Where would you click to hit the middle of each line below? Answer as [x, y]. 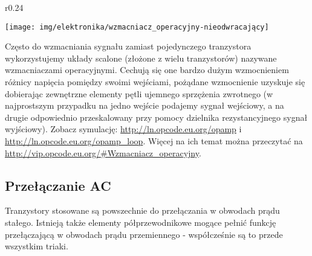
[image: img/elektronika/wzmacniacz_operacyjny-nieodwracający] [137, 27]
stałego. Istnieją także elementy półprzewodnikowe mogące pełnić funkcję [141, 222]
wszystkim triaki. [37, 246]
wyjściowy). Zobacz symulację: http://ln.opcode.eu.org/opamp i [123, 129]
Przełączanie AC [58, 185]
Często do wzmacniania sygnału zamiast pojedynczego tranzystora [128, 46]
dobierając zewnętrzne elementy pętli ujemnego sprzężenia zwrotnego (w [139, 93]
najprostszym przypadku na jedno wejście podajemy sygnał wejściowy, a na [145, 105]
